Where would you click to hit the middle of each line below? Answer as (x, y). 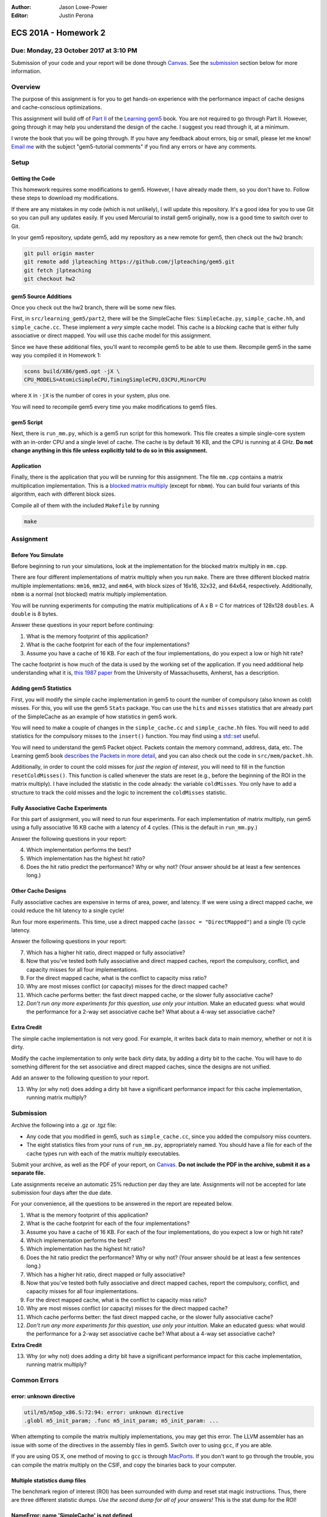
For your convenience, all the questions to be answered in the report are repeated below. (122, 1204)
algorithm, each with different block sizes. (64, 494)
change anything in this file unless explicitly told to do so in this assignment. (110, 450)
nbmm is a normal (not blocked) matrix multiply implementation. (89, 594)
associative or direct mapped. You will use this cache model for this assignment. (111, 336)
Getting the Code (33, 178)
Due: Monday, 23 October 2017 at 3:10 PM (74, 50)
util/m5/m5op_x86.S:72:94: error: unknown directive (104, 1413)
